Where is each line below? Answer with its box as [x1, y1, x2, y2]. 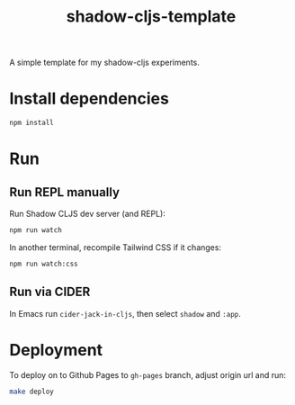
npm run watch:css [9, 259, 78, 268]
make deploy [9, 387, 54, 396]
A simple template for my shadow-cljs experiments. [9, 57, 201, 68]
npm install [9, 119, 54, 128]
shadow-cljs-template [66, 6, 237, 27]
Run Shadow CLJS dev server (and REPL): [9, 209, 166, 219]
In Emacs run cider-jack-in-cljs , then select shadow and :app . [9, 308, 241, 319]
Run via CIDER [9, 284, 91, 300]
